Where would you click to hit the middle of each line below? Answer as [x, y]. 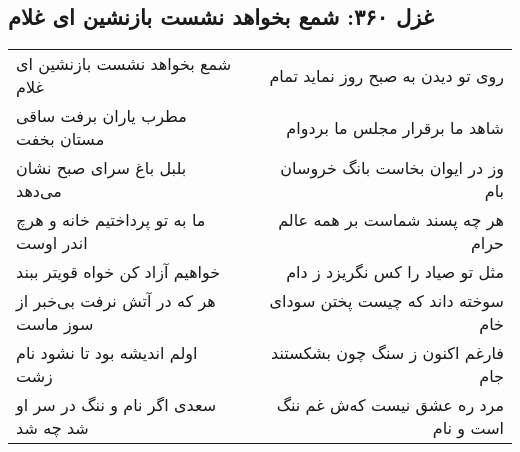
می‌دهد [39, 191]
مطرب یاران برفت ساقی [101, 116]
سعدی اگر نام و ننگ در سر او [116, 405]
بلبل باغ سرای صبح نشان [101, 168]
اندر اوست [52, 243]
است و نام [468, 428]
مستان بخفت [60, 139]
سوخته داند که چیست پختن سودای [386, 301]
